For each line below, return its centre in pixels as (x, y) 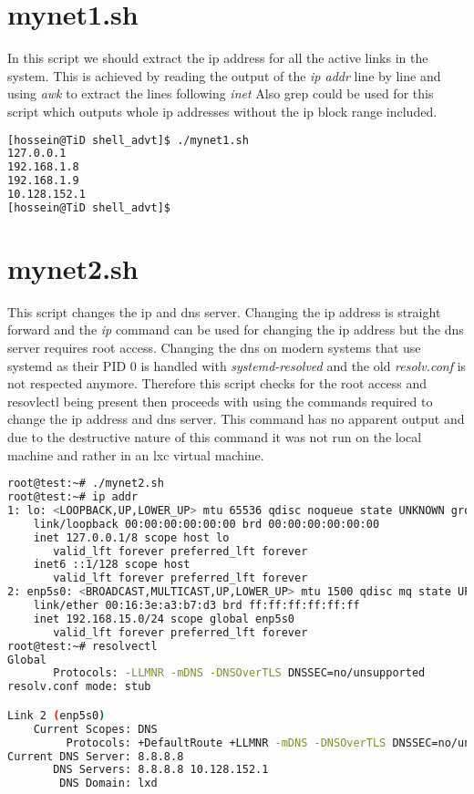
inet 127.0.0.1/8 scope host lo (131, 537)
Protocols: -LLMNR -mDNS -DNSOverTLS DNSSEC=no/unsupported (239, 673)
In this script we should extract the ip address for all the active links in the (218, 58)
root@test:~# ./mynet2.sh (86, 484)
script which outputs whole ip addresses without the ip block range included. (222, 111)
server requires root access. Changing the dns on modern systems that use (214, 348)
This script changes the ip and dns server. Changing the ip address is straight (224, 311)
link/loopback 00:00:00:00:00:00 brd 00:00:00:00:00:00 (206, 524)
